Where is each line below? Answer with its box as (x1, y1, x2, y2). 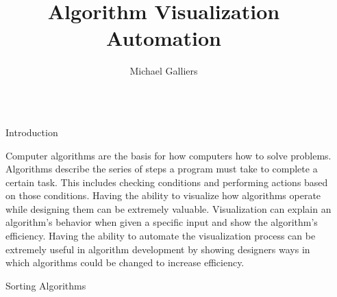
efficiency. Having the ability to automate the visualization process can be (5, 229, 316, 243)
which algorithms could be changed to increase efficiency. (5, 255, 245, 270)
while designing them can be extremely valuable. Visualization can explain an (5, 201, 332, 216)
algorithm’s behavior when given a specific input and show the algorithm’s (5, 215, 318, 229)
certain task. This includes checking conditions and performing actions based (5, 175, 328, 189)
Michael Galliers (129, 64, 198, 78)
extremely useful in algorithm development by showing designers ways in (5, 242, 310, 256)
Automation (106, 24, 221, 52)
